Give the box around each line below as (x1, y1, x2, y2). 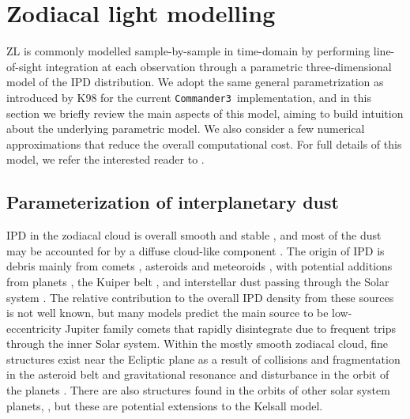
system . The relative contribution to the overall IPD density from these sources (6, 289, 394, 305)
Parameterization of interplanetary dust (6, 190, 339, 214)
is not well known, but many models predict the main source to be (6, 304, 329, 321)
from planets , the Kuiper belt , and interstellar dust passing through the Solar (6, 273, 389, 289)
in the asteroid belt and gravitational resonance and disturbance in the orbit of (6, 366, 389, 383)
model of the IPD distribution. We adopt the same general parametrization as (6, 74, 384, 90)
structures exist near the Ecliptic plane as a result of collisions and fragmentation (6, 350, 401, 367)
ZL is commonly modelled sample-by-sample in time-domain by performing (6, 43, 371, 59)
